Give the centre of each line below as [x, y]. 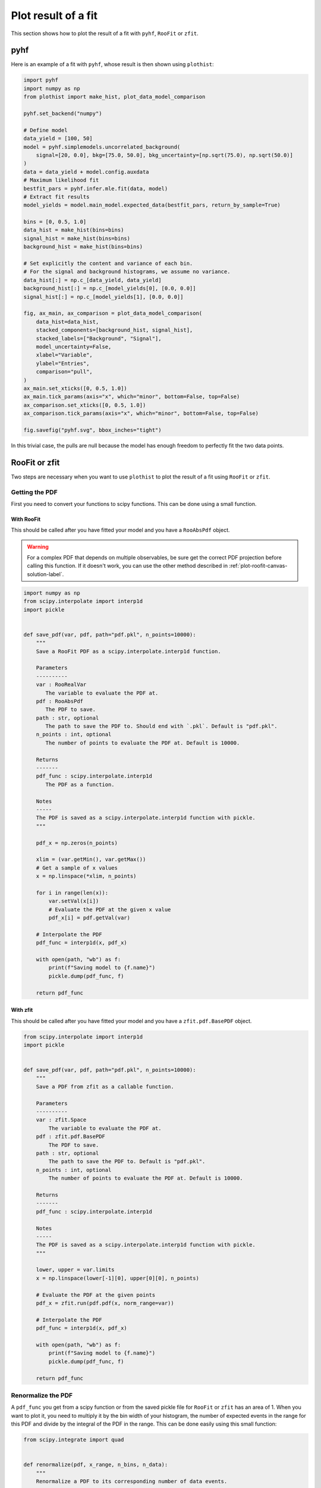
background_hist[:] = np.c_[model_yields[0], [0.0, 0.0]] [110, 288]
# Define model [45, 130]
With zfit [22, 1010]
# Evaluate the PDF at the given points [96, 1295]
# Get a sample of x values [77, 868]
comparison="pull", [64, 372]
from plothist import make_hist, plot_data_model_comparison [114, 97]
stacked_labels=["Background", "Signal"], [99, 338]
